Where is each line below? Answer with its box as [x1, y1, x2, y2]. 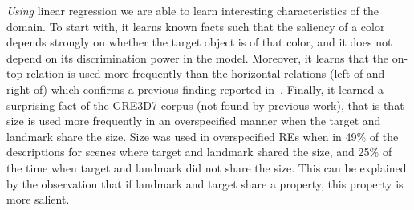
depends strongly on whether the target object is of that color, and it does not [6, 34, 392, 50]
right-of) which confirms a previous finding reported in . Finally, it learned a [6, 80, 384, 97]
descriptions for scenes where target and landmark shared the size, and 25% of [6, 143, 392, 160]
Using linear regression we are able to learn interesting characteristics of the [6, 2, 379, 18]
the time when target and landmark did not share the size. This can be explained [6, 159, 407, 176]
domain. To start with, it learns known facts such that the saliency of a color [6, 18, 385, 34]
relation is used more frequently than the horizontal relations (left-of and [26, 65, 385, 82]
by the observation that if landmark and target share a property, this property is [6, 175, 404, 192]
